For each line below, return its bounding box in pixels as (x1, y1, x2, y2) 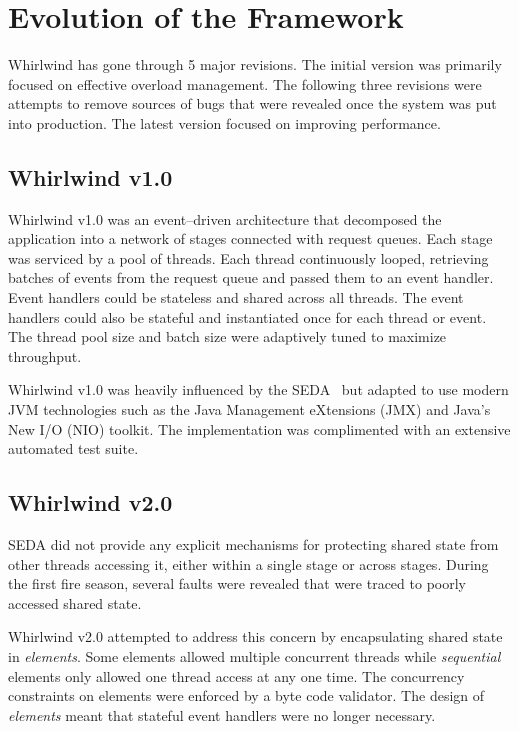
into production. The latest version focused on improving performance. (8, 112, 441, 133)
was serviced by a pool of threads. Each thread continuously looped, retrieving (8, 247, 489, 268)
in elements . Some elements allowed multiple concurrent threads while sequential (8, 646, 501, 666)
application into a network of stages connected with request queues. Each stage (8, 228, 493, 249)
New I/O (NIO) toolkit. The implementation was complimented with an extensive (8, 418, 511, 439)
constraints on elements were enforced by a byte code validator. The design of (8, 685, 485, 706)
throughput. (8, 345, 82, 366)
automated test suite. (8, 438, 139, 459)
